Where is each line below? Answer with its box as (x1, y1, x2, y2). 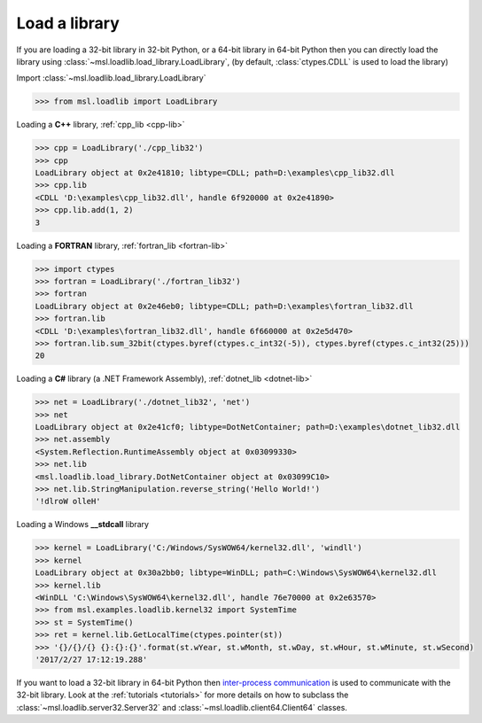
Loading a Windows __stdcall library (16, 519, 150, 530)
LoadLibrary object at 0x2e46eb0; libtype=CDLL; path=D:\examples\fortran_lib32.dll (35, 301, 414, 311)
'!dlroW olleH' (35, 496, 101, 507)
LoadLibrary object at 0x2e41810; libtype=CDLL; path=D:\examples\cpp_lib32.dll (35, 168, 395, 178)
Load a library (16, 13, 120, 33)
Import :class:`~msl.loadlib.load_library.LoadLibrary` (16, 73, 206, 83)
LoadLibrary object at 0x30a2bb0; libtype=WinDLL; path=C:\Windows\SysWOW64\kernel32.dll (35, 568, 438, 578)
